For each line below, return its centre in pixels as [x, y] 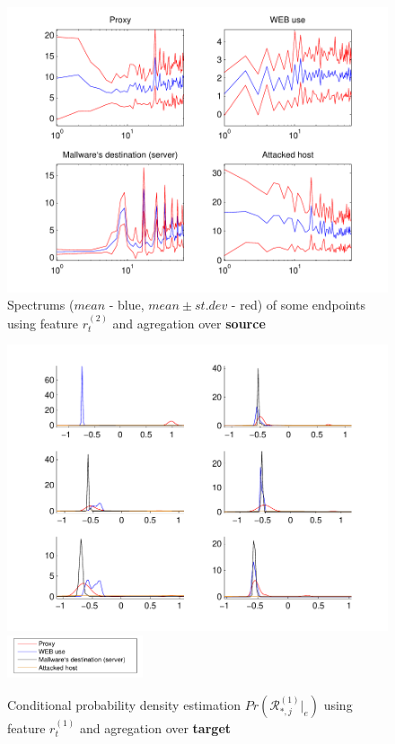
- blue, [127, 305]
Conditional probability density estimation [124, 704]
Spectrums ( [41, 305]
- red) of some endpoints [298, 305]
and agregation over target [155, 727]
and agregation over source [189, 323]
